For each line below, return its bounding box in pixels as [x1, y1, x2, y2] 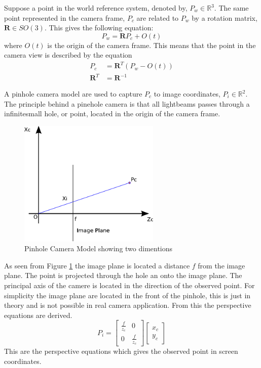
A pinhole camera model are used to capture [4, 88, 142, 99]
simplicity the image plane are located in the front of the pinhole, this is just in [4, 290, 251, 300]
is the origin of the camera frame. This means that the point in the [47, 39, 256, 50]
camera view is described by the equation [4, 50, 132, 60]
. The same [214, 3, 249, 13]
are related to [136, 12, 179, 23]
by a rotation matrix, [192, 12, 257, 23]
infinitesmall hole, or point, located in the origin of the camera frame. [4, 108, 220, 119]
